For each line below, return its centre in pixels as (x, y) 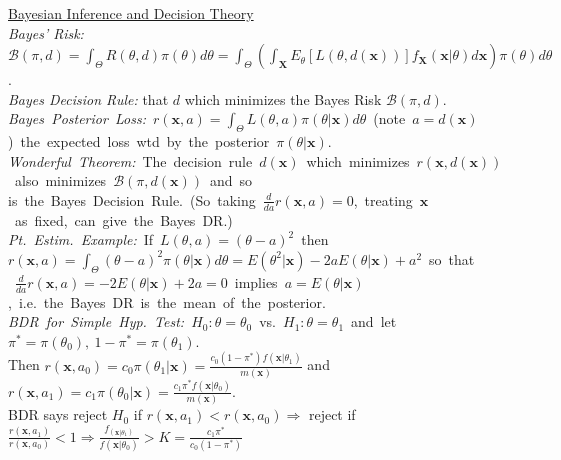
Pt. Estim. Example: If (81, 239)
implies (256, 281)
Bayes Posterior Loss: (77, 118)
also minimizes (60, 180)
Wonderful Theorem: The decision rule (130, 160)
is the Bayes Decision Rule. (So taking (132, 199)
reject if (332, 414)
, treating (383, 199)
